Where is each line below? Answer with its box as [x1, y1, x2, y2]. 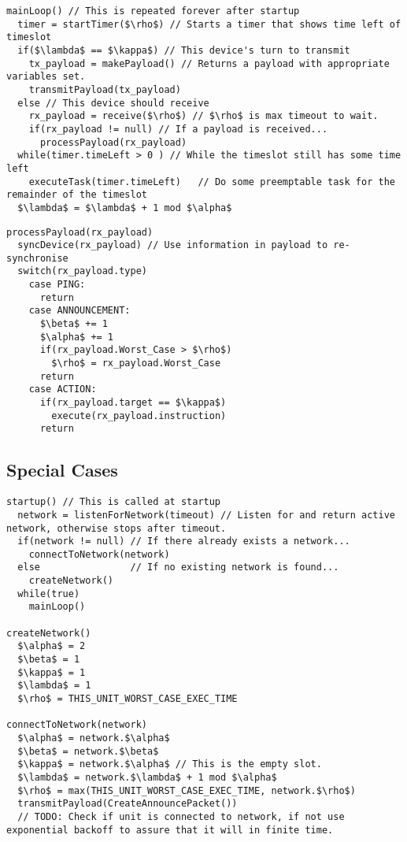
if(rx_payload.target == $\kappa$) [39, 397, 227, 409]
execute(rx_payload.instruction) [51, 410, 227, 421]
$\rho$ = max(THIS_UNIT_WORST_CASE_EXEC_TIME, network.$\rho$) [17, 785, 356, 796]
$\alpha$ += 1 [39, 331, 114, 343]
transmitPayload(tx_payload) [28, 83, 181, 95]
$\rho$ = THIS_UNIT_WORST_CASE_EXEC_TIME [17, 693, 238, 705]
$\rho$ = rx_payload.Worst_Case [51, 358, 221, 369]
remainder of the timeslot [6, 189, 147, 201]
